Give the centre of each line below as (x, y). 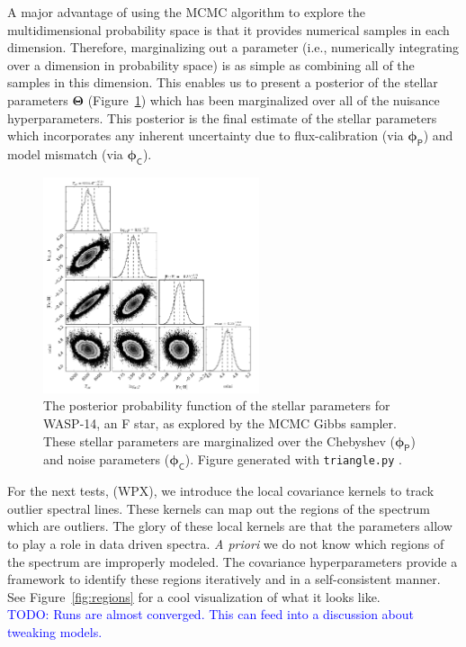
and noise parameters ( (107, 459)
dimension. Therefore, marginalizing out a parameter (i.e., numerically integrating (233, 47)
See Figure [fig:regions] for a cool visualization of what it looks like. (194, 596)
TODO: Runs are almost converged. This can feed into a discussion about (211, 614)
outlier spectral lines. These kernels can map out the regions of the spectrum (219, 508)
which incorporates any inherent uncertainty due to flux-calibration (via (206, 135)
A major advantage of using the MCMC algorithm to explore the (187, 12)
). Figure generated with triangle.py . (293, 459)
